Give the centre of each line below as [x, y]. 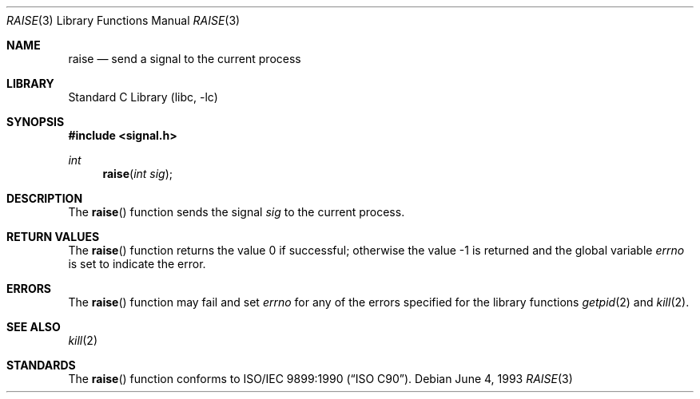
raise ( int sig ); [138, 174]
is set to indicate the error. [137, 264]
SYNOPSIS [36, 122]
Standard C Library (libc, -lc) [143, 97]
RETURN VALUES [53, 237]
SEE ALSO [34, 327]
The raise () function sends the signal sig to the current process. [237, 212]
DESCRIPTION [45, 198]
